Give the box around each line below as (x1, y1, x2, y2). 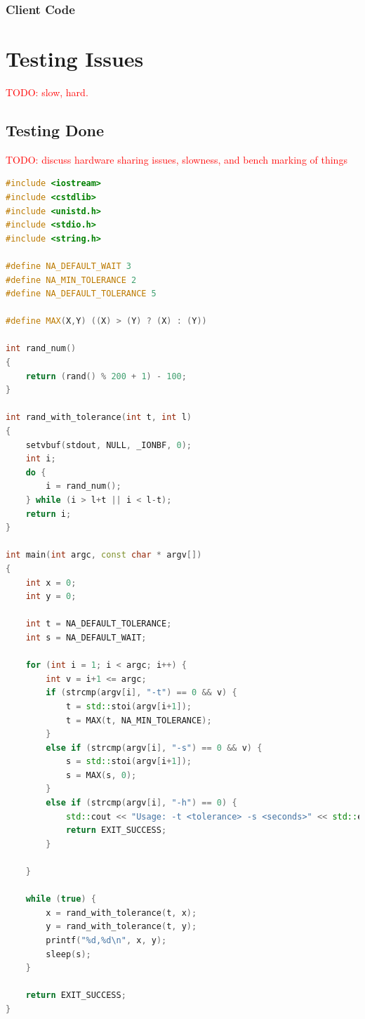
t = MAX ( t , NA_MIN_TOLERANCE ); (65, 715, 212, 725)
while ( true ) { (25, 894, 96, 905)
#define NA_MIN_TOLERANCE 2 (6, 275, 137, 285)
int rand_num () (6, 343, 77, 354)
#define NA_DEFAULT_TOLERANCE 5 (6, 289, 157, 299)
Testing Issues (6, 44, 144, 73)
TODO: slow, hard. (6, 84, 88, 99)
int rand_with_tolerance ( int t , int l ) (6, 412, 192, 423)
